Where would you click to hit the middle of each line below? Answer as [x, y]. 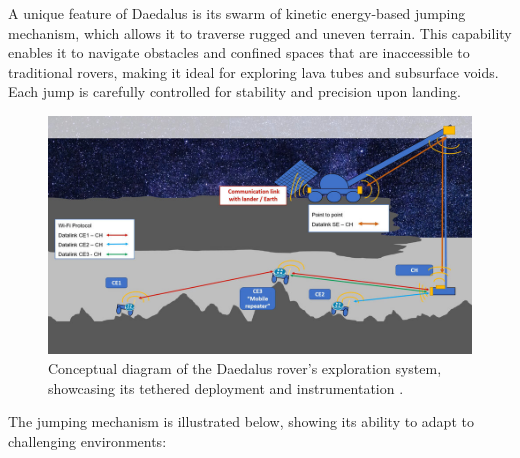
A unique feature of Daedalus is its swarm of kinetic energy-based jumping [237, 13]
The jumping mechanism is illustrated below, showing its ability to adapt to [241, 421]
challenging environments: [87, 440]
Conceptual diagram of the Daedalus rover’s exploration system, [245, 368]
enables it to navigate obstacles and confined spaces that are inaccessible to [239, 52]
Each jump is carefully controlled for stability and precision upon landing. [234, 91]
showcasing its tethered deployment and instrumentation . [226, 387]
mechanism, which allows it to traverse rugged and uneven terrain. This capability [260, 32]
